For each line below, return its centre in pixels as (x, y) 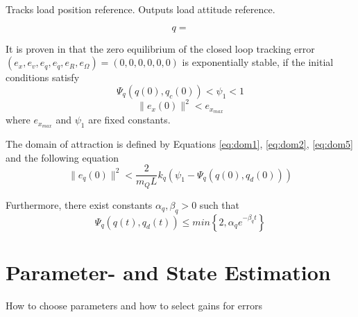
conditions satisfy (43, 77)
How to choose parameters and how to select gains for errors (134, 305)
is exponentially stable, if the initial (258, 62)
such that (220, 204)
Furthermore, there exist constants (79, 204)
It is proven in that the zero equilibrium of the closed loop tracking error (160, 48)
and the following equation (62, 157)
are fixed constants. (129, 120)
